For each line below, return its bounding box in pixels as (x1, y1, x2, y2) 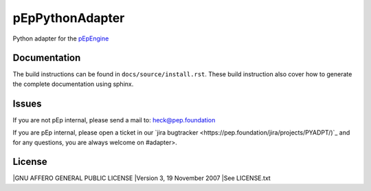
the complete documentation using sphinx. (12, 80, 134, 88)
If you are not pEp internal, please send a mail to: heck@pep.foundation (12, 115, 216, 124)
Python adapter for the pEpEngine (12, 34, 109, 43)
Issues (12, 98, 42, 109)
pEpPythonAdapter (12, 10, 125, 25)
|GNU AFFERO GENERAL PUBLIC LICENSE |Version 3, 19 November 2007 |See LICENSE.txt (12, 174, 271, 182)
